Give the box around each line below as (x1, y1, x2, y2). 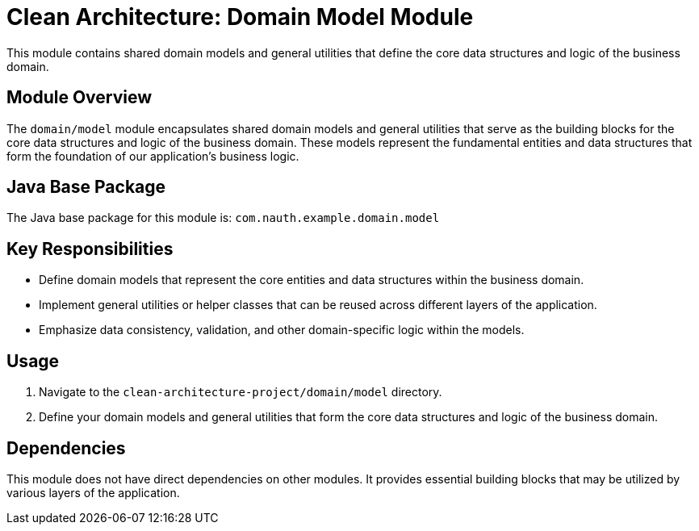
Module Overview (6, 87, 153, 108)
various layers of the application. (6, 485, 180, 500)
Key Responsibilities (6, 238, 174, 259)
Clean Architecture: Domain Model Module (6, 3, 474, 31)
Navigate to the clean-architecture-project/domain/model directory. (39, 385, 442, 399)
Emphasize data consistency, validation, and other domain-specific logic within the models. (39, 323, 525, 337)
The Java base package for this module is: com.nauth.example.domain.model (6, 211, 440, 225)
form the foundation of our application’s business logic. (6, 148, 299, 163)
